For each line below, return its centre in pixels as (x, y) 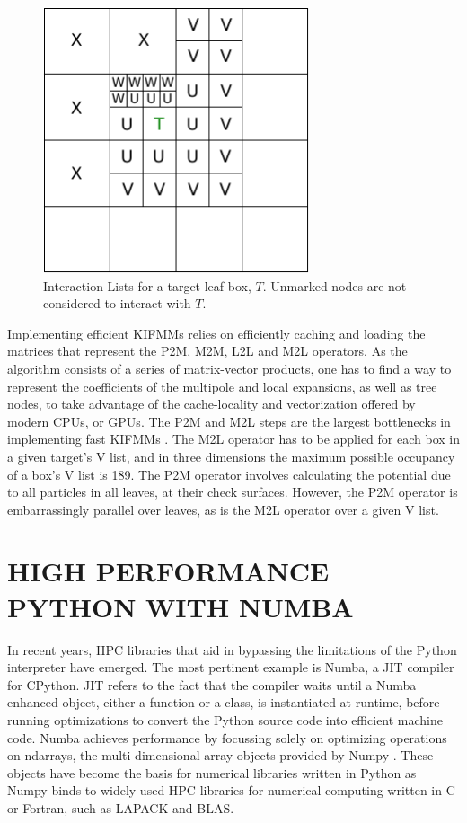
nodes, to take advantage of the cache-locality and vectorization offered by (211, 404)
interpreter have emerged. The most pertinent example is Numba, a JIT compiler (231, 667)
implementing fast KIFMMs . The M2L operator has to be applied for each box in (233, 439)
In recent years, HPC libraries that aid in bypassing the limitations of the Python (232, 649)
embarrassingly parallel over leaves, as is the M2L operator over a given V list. (223, 509)
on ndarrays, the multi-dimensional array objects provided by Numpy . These (220, 755)
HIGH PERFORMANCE (168, 571)
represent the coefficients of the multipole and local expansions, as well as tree (222, 386)
